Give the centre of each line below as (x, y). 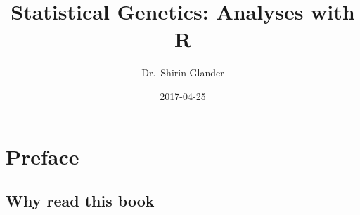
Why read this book (80, 201)
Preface (43, 156)
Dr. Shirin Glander (183, 72)
